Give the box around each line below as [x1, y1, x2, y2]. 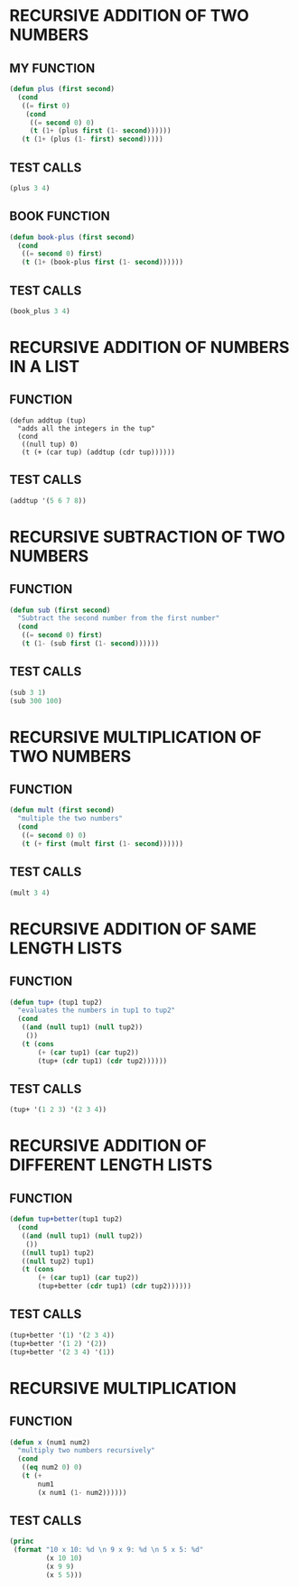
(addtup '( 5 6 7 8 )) [9, 496, 88, 506]
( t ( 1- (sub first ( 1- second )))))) [21, 639, 160, 648]
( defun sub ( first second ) [9, 606, 111, 615]
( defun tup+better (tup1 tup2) [9, 1215, 124, 1224]
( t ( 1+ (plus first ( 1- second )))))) [29, 126, 172, 135]
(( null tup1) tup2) [21, 1248, 95, 1258]
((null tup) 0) [21, 440, 79, 449]
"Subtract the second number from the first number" [17, 614, 220, 623]
